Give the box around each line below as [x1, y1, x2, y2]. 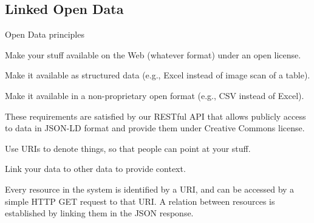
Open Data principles [5, 28, 84, 41]
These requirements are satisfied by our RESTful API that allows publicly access [5, 109, 306, 122]
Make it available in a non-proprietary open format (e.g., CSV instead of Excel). [5, 89, 304, 101]
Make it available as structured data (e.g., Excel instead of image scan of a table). [5, 69, 310, 81]
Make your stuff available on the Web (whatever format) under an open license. [5, 48, 301, 61]
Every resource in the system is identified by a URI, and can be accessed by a [5, 182, 295, 195]
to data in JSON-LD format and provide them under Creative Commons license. [5, 122, 305, 134]
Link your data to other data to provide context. [5, 162, 186, 175]
